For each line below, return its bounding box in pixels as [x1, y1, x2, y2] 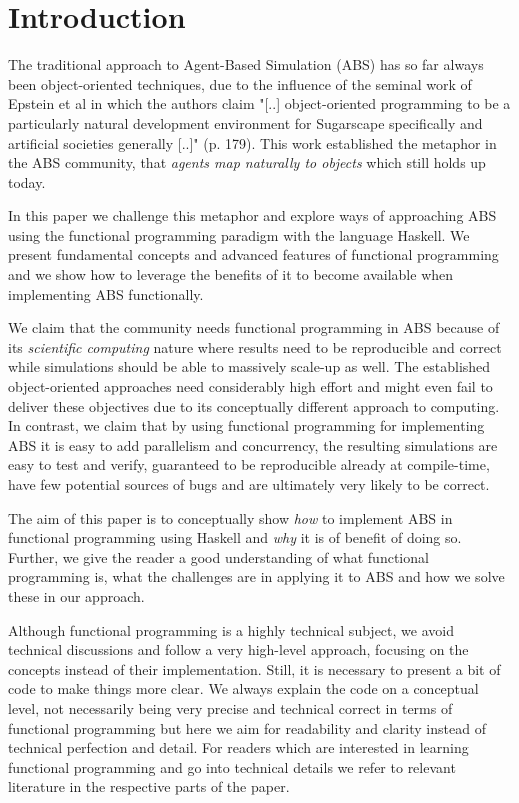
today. [8, 171, 46, 192]
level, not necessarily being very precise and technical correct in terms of [8, 697, 453, 718]
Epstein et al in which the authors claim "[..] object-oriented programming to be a [8, 93, 511, 114]
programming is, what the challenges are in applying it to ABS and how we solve [8, 566, 505, 587]
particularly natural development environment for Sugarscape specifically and [8, 112, 483, 133]
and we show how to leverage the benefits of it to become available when [8, 264, 454, 285]
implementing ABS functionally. [8, 283, 204, 304]
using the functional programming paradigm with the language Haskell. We [8, 224, 470, 245]
